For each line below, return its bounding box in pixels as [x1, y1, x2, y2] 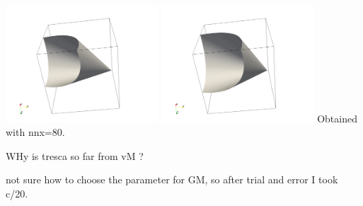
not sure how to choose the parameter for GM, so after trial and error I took [6, 172, 338, 187]
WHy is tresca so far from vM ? [6, 148, 144, 163]
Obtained [317, 110, 357, 125]
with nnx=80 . [6, 125, 65, 139]
